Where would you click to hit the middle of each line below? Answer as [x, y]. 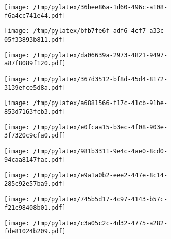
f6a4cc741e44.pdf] [35, 15]
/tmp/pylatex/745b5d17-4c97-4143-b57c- [100, 199]
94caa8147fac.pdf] [35, 160]
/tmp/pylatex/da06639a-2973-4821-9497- [100, 55]
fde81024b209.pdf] [35, 232]
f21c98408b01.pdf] [35, 208]
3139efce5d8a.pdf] [35, 88]
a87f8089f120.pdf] [35, 64]
